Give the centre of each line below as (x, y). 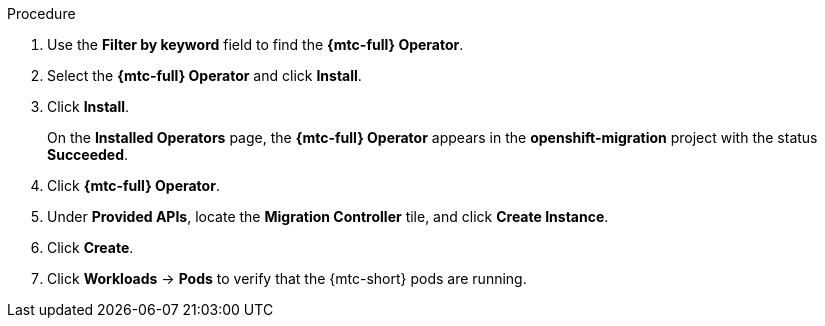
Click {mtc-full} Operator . (133, 185)
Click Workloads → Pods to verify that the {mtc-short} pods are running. (287, 278)
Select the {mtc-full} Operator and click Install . (204, 75)
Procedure (41, 13)
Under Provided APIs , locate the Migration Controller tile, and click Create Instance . (328, 216)
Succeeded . (88, 154)
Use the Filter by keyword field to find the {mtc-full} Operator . (255, 44)
